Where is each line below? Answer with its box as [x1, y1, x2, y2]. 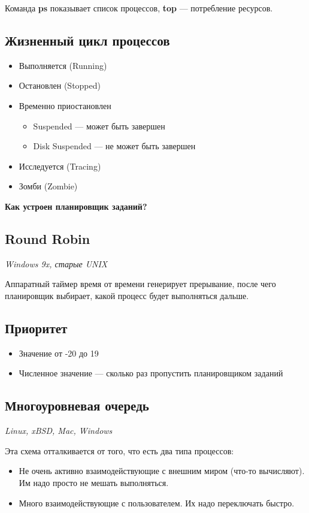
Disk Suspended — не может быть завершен [33, 140, 196, 152]
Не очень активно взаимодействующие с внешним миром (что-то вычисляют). [19, 464, 305, 477]
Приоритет [5, 318, 68, 337]
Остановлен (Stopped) [19, 79, 101, 92]
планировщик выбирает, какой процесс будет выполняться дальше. [5, 289, 249, 301]
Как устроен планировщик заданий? [5, 200, 147, 212]
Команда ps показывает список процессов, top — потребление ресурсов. [5, 2, 273, 14]
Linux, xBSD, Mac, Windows [5, 424, 113, 437]
